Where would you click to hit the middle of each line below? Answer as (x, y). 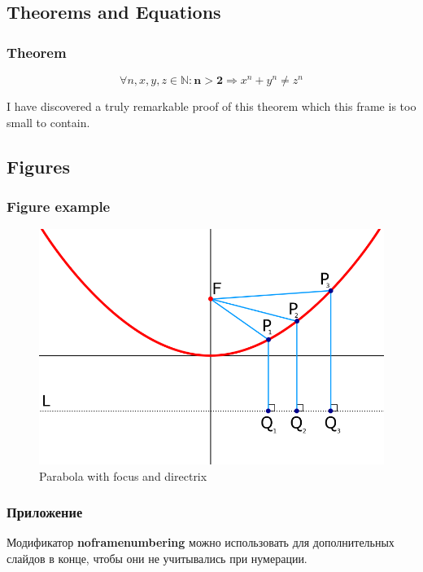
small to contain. (48, 122)
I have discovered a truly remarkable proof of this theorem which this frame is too (211, 106)
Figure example (59, 206)
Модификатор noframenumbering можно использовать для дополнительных (201, 542)
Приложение (45, 512)
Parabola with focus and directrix (123, 475)
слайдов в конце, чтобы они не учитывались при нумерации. (157, 559)
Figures (38, 166)
